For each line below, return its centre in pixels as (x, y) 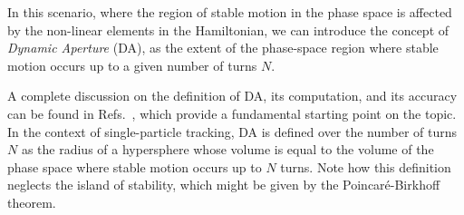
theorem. (32, 202)
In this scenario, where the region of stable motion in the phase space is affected (230, 12)
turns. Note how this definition (366, 166)
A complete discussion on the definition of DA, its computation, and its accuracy (232, 96)
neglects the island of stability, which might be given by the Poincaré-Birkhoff (224, 185)
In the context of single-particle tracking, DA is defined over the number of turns (232, 131)
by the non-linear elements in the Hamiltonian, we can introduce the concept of (228, 29)
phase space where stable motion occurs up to (135, 166)
